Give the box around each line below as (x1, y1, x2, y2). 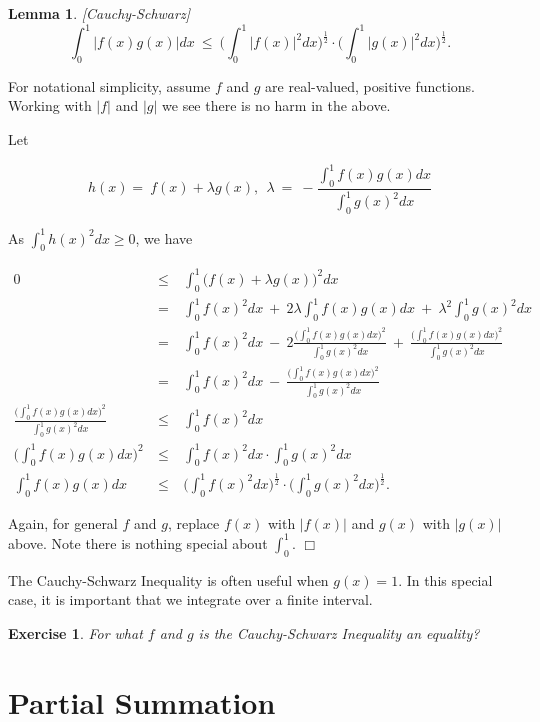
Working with (8, 95, 92, 116)
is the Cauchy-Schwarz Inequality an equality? (198, 622, 480, 643)
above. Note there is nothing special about (8, 532, 268, 553)
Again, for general (8, 512, 118, 533)
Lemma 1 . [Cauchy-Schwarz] (8, 3, 190, 23)
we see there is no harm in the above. (162, 95, 391, 116)
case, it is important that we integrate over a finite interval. (8, 589, 373, 610)
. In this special (398, 569, 493, 590)
